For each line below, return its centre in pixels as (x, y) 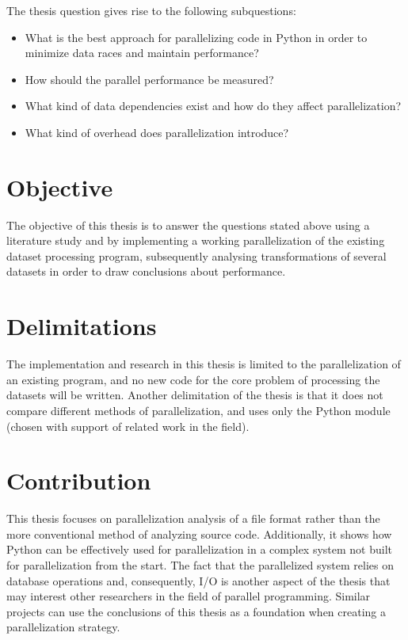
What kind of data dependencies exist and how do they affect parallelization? (213, 106)
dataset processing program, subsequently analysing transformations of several (196, 255)
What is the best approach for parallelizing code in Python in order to (196, 37)
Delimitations (82, 326)
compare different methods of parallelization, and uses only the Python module (198, 410)
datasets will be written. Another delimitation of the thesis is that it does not (195, 395)
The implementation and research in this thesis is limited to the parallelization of (204, 364)
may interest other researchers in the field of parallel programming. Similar (189, 596)
